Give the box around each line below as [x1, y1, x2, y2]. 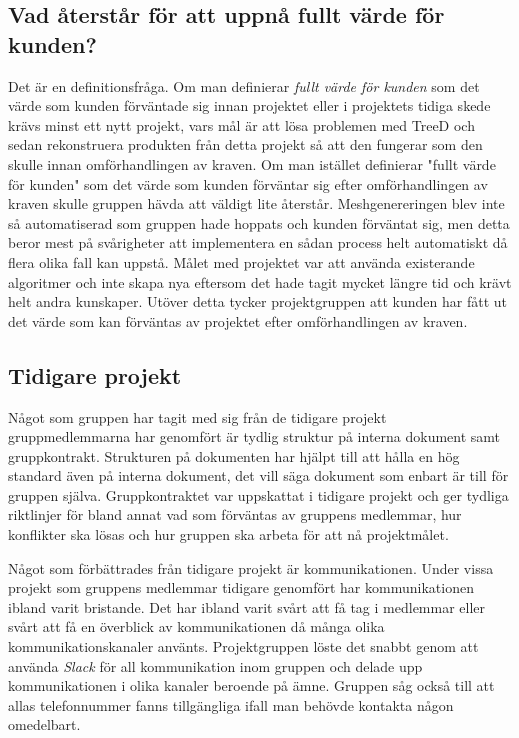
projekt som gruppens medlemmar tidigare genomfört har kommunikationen [8, 577, 474, 598]
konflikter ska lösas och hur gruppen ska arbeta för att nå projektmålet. [8, 524, 449, 545]
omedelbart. [8, 714, 81, 735]
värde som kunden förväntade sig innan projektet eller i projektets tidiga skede [8, 95, 491, 116]
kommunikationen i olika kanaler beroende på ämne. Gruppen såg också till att [8, 675, 495, 696]
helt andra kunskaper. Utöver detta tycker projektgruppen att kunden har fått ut [8, 291, 507, 312]
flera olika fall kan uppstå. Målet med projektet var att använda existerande [8, 251, 475, 272]
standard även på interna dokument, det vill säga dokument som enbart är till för [8, 465, 509, 486]
